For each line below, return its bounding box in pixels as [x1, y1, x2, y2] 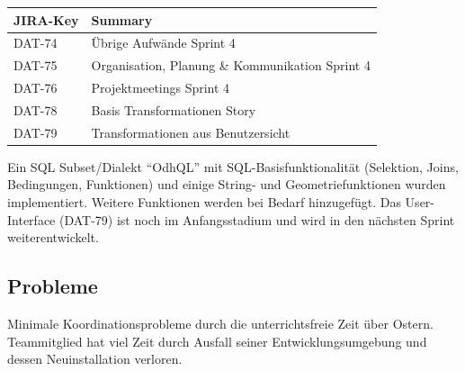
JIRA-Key [13, 10, 79, 29]
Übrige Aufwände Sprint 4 [91, 33, 236, 52]
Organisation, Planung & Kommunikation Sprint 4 [91, 56, 371, 75]
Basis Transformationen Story [91, 100, 256, 119]
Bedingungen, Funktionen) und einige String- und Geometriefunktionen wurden [7, 175, 446, 194]
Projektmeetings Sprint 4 [91, 78, 230, 97]
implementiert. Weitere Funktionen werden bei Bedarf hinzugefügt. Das [7, 193, 401, 211]
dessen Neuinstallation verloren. [7, 349, 183, 368]
